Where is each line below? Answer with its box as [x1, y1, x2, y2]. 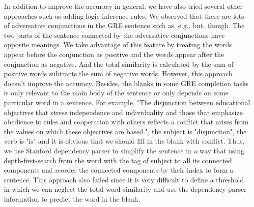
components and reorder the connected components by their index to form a [4, 165, 234, 175]
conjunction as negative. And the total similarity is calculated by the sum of [4, 59, 234, 69]
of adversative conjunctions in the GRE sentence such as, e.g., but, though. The [4, 20, 245, 30]
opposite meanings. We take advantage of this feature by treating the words [4, 39, 232, 50]
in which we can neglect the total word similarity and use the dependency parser [4, 184, 247, 194]
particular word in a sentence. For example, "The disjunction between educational [4, 97, 250, 107]
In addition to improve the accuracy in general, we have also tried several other [4, 1, 243, 11]
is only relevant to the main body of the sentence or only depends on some [4, 88, 228, 98]
